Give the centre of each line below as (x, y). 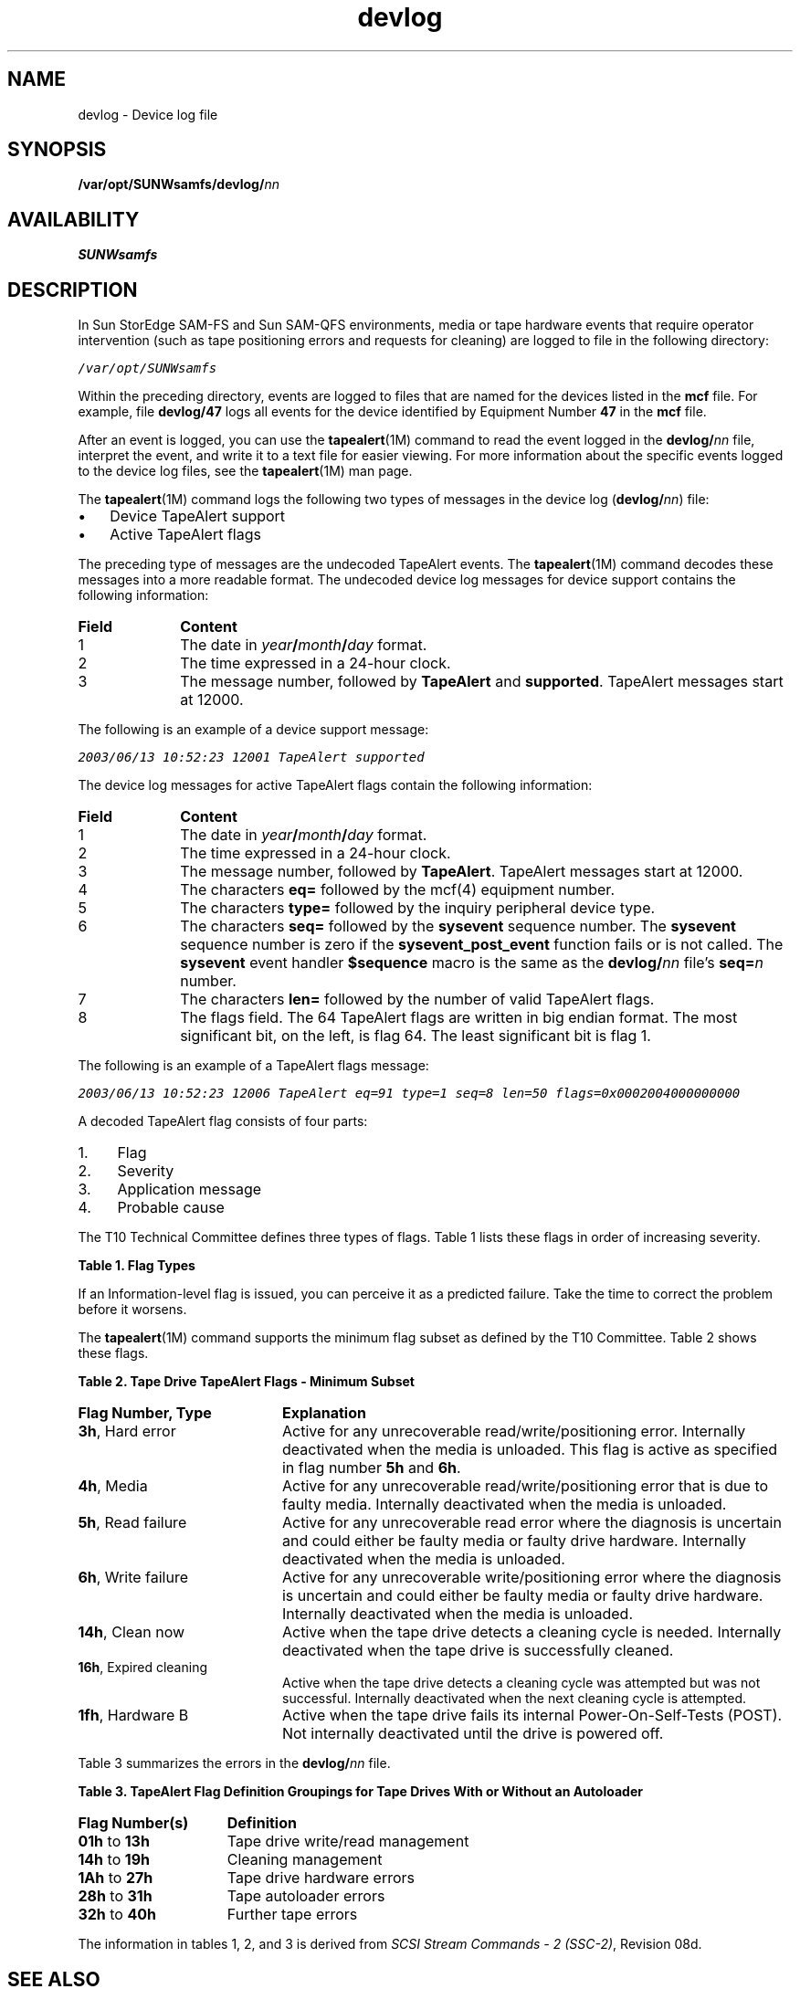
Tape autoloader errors (306, 1896)
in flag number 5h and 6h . (371, 1468)
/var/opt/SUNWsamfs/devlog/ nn (179, 184)
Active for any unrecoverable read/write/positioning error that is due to (525, 1486)
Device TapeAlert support (198, 516)
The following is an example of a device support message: (253, 730)
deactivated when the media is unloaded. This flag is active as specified (530, 1450)
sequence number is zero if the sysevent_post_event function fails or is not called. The (482, 945)
